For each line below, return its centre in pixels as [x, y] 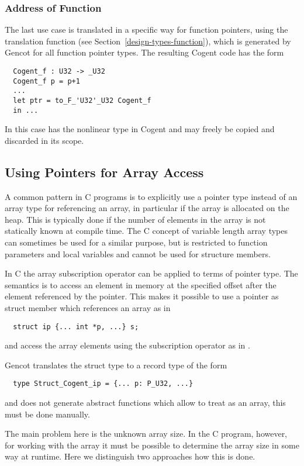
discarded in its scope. [44, 140]
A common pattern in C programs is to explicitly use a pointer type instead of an [151, 196]
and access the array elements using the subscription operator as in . [127, 345]
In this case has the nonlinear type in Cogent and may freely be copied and [140, 129]
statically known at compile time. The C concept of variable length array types [146, 231]
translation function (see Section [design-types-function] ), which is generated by [148, 41]
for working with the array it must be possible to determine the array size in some [152, 445]
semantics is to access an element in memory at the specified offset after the [141, 284]
